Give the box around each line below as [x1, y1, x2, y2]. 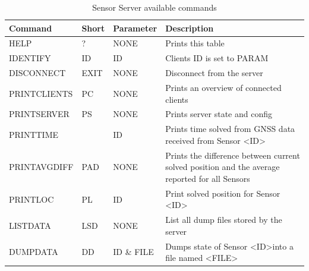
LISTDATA [9, 219, 51, 231]
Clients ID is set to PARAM [165, 52, 269, 64]
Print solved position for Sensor [165, 187, 280, 199]
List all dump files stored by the [165, 213, 282, 226]
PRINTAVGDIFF [9, 160, 74, 173]
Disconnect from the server [165, 67, 263, 79]
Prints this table [165, 37, 225, 49]
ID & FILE [113, 245, 154, 258]
